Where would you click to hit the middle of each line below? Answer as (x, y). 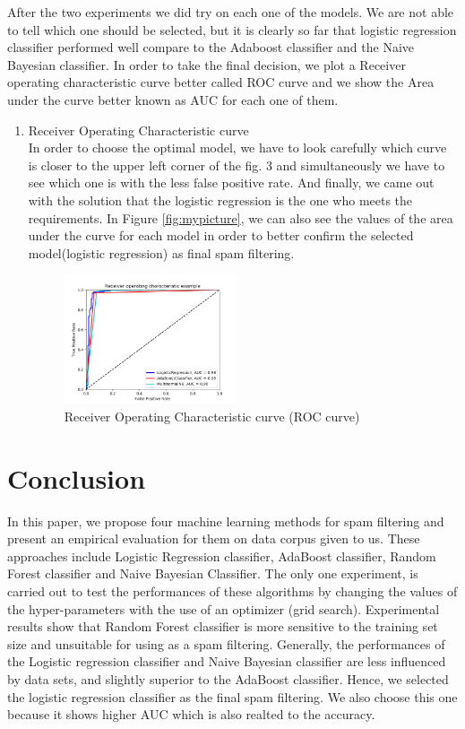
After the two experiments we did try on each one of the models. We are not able (231, 12)
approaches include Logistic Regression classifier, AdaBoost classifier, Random (222, 555)
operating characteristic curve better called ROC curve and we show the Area (221, 82)
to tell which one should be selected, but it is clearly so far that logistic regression (232, 29)
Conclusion (77, 477)
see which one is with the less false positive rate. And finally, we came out (231, 182)
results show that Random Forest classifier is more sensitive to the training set (223, 626)
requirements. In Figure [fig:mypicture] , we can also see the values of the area (241, 217)
